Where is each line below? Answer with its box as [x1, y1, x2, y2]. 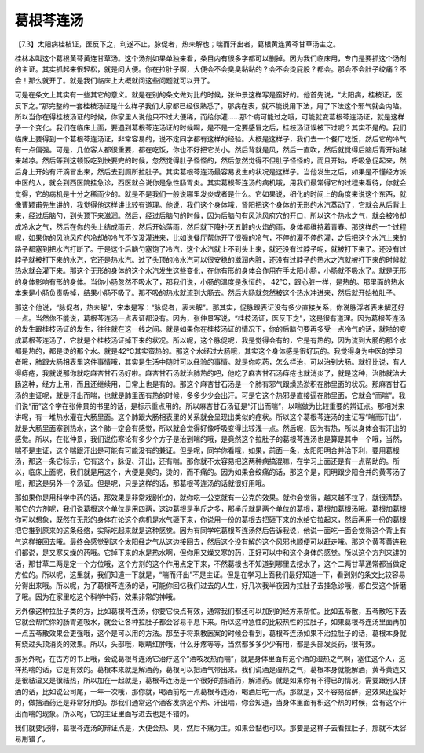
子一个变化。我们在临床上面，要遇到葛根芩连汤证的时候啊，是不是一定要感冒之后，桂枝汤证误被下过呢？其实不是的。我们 [14, 123, 407, 133]
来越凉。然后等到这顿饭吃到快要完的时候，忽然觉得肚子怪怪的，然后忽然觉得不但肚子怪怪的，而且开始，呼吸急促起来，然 [14, 156, 407, 165]
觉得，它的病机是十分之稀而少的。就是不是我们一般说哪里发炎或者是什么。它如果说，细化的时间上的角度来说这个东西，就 [14, 189, 407, 198]
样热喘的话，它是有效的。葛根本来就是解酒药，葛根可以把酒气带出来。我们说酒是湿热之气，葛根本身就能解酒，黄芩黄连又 [14, 665, 407, 674]
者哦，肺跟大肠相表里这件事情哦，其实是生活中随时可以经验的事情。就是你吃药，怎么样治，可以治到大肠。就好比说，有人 [14, 358, 407, 367]
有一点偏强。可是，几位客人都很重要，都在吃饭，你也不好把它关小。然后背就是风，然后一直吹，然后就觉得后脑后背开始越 [14, 145, 407, 155]
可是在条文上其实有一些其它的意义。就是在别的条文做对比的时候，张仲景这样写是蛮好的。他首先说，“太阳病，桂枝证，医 [14, 90, 404, 100]
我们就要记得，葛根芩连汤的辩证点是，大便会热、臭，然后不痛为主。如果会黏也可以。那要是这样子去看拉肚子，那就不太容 [14, 723, 407, 733]
